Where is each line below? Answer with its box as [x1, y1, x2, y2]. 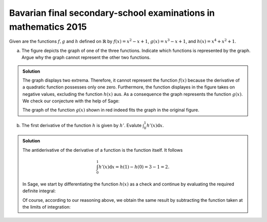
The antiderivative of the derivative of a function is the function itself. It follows [22, 147, 183, 153]
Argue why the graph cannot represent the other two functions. [21, 54, 151, 60]
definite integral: [22, 188, 56, 194]
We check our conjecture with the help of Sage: [22, 98, 120, 104]
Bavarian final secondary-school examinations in [9, 7, 215, 18]
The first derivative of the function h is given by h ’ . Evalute [21, 122, 142, 128]
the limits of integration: [22, 204, 71, 210]
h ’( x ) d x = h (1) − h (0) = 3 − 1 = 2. [98, 164, 170, 170]
